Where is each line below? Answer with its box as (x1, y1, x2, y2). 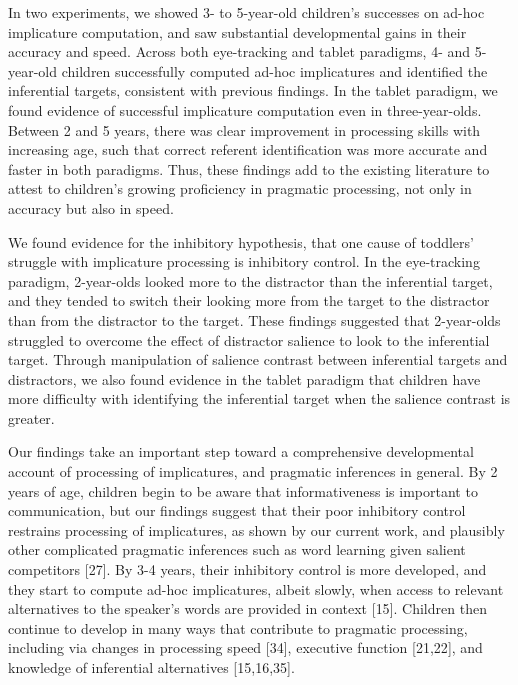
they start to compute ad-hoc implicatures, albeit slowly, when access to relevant (8, 578, 504, 599)
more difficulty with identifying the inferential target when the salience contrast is (8, 388, 511, 409)
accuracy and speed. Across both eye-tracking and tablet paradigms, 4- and (8, 41, 471, 62)
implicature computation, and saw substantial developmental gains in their (8, 21, 467, 42)
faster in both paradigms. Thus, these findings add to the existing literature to (8, 158, 490, 179)
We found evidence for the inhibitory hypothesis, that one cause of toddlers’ (8, 231, 474, 252)
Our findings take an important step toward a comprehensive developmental (8, 441, 474, 462)
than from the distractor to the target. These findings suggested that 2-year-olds (8, 309, 501, 330)
